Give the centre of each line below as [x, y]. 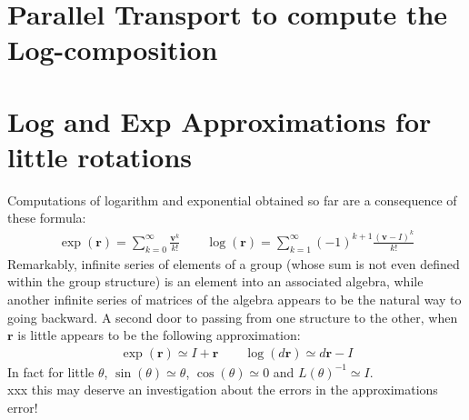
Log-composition [113, 50]
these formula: [47, 218]
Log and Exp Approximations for [220, 120]
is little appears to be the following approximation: [159, 335]
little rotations [100, 156]
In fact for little [51, 371]
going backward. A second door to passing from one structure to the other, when [233, 317]
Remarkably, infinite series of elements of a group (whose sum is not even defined [234, 263]
